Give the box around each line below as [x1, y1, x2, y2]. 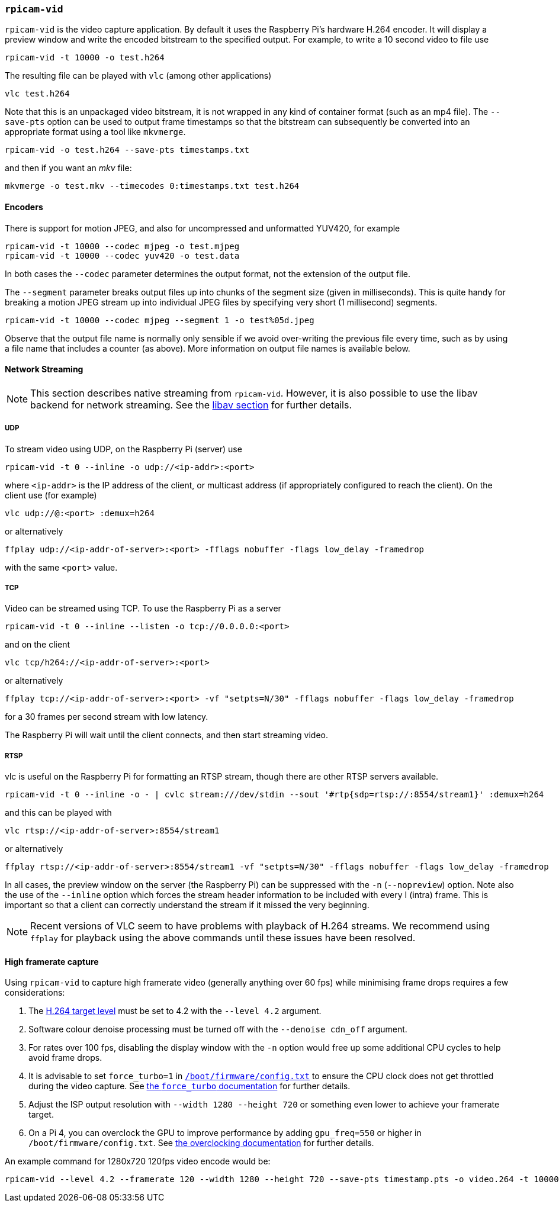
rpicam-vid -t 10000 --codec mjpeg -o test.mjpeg [5, 241, 240, 251]
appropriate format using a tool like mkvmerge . [5, 127, 186, 137]
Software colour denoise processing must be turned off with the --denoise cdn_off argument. [28, 1024, 407, 1035]
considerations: [5, 987, 65, 998]
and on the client [5, 639, 70, 650]
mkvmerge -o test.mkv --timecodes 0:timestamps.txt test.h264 [5, 181, 300, 191]
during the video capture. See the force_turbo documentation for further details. [28, 1081, 351, 1092]
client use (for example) [5, 490, 97, 500]
